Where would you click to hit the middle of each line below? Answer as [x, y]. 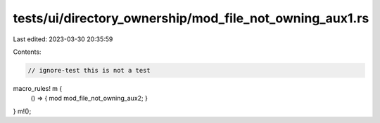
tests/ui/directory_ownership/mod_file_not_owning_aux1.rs [191, 18]
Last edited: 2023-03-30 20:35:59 [63, 39]
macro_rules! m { [38, 88]
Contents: [27, 52]
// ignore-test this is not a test [89, 70]
